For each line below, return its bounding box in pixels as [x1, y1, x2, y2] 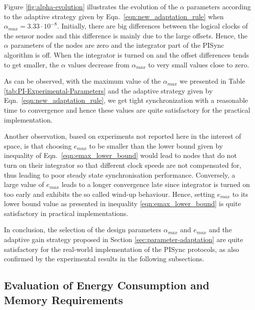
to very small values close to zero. [148, 59, 249, 69]
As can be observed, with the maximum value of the [4, 76, 161, 86]
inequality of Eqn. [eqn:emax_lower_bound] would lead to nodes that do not [4, 150, 237, 160]
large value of [4, 179, 44, 189]
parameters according [186, 1, 251, 11]
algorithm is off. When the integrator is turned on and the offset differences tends [4, 49, 249, 60]
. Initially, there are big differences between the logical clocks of [57, 21, 248, 31]
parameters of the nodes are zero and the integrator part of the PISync [10, 40, 225, 50]
